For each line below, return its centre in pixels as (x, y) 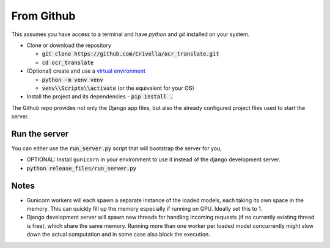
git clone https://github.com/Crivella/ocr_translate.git (130, 54)
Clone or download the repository (69, 45)
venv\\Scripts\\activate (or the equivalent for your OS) (118, 88)
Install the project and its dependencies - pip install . (100, 97)
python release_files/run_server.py (82, 168)
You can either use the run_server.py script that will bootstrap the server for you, (117, 148)
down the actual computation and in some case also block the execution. (118, 235)
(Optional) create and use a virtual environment (86, 71)
